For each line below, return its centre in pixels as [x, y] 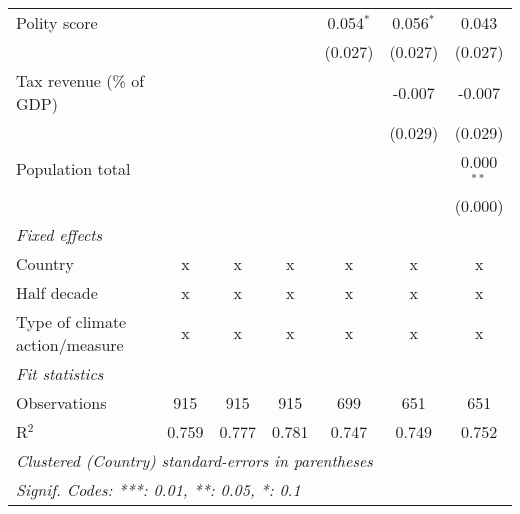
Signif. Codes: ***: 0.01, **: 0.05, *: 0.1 [158, 489]
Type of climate [71, 321]
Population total [73, 169]
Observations [61, 402]
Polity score [57, 22]
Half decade [57, 292]
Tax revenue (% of [80, 80]
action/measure [70, 344]
